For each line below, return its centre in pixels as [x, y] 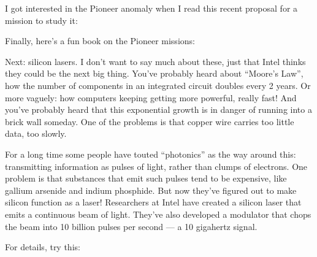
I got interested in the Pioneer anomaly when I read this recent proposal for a [151, 8]
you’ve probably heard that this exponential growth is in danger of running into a [158, 109]
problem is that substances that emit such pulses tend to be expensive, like [146, 178]
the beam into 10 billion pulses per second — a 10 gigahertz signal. [131, 226]
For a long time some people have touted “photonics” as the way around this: [151, 154]
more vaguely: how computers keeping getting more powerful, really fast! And [151, 97]
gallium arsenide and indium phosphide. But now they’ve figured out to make [151, 190]
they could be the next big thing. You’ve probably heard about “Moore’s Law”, [154, 73]
